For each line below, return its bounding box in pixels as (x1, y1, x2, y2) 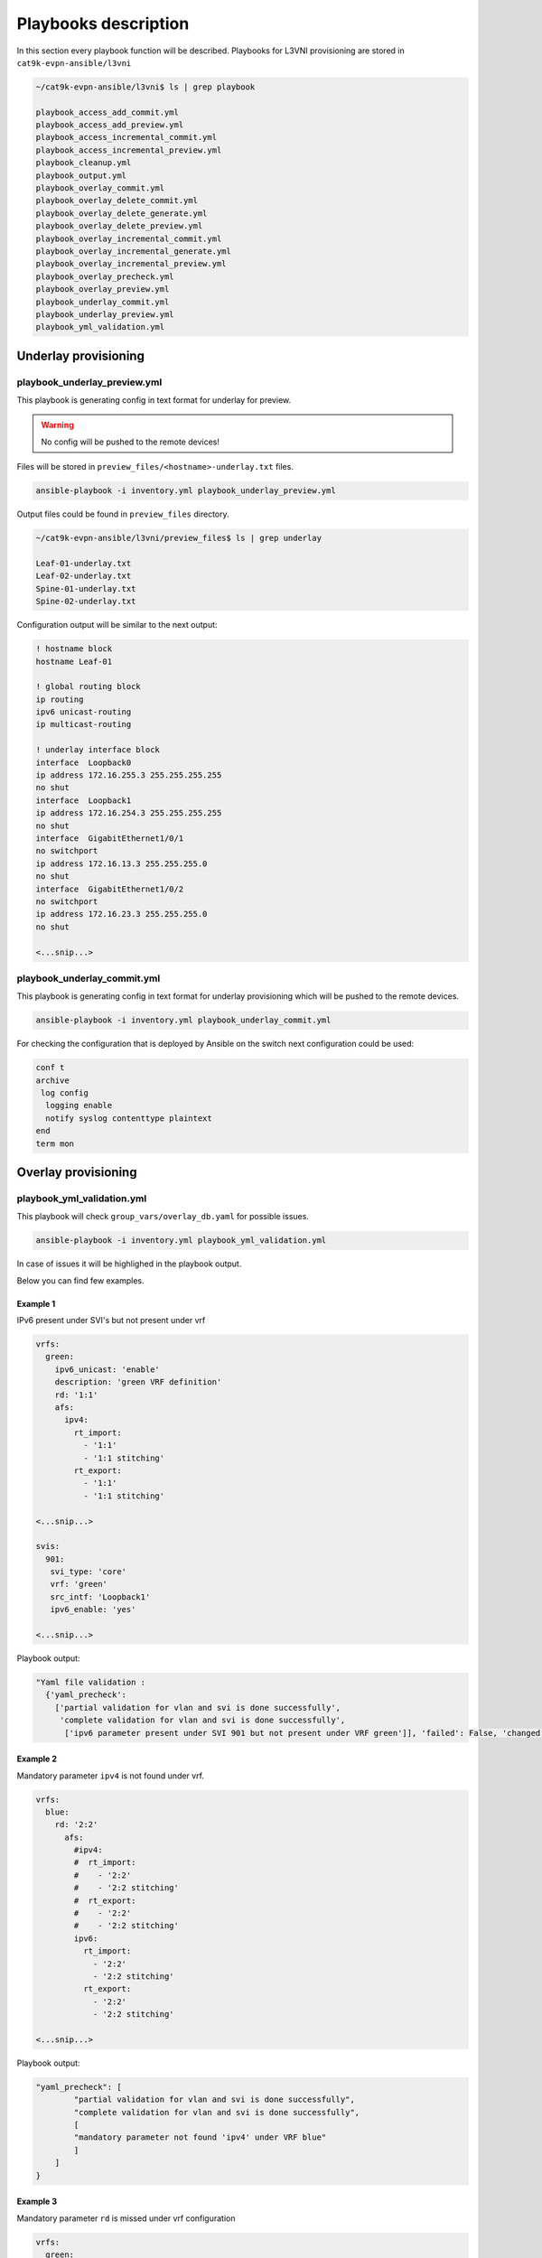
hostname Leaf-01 (35, 656, 113, 667)
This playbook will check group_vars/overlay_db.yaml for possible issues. (16, 1211, 309, 1222)
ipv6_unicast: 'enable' (54, 1364, 160, 1375)
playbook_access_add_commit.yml (35, 107, 180, 117)
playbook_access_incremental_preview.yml (35, 145, 222, 155)
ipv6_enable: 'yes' (50, 1604, 136, 1615)
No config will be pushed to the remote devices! (41, 436, 220, 447)
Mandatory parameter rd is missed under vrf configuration (16, 2213, 236, 2224)
